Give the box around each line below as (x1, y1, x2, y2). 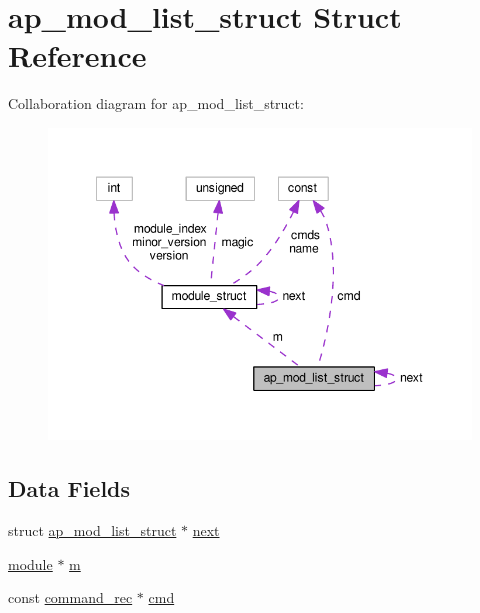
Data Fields (8, 473, 131, 504)
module (8, 553, 53, 574)
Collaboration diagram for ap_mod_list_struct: (8, 93, 304, 114)
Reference (8, 35, 147, 76)
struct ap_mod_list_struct (8, 520, 177, 540)
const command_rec (8, 587, 133, 608)
